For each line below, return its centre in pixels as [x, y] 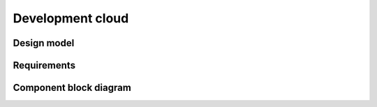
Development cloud [71, 18]
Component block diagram [72, 88]
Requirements [44, 65]
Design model [44, 43]
